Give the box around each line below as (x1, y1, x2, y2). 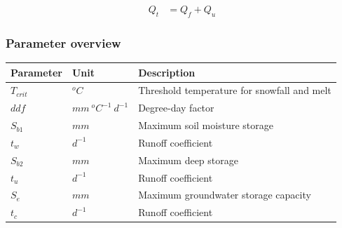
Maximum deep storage (138, 152, 238, 167)
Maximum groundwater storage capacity (138, 187, 311, 202)
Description (138, 65, 196, 79)
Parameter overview (6, 34, 121, 51)
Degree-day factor (138, 100, 214, 115)
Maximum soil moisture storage (138, 118, 273, 133)
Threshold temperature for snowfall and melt (138, 83, 331, 98)
